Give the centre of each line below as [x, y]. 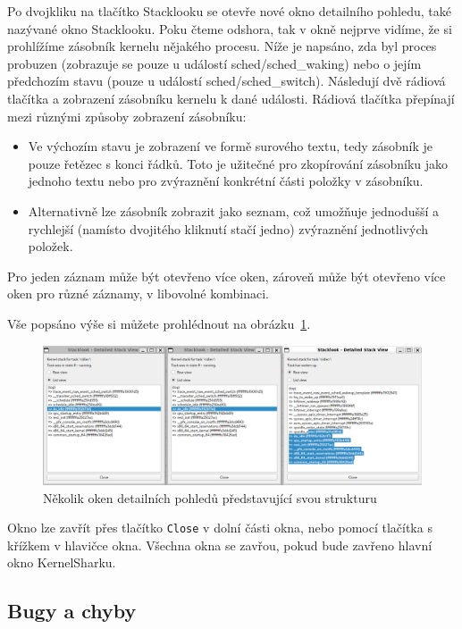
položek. [50, 246]
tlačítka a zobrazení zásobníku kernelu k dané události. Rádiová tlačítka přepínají [231, 98]
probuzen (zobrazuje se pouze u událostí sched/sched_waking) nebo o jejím [214, 63]
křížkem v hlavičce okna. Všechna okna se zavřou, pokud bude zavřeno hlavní [220, 545]
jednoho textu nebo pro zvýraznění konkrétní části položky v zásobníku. [226, 181]
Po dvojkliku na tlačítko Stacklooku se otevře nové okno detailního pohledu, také [229, 11]
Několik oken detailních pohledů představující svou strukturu [210, 497]
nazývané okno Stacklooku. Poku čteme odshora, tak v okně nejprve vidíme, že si [230, 28]
